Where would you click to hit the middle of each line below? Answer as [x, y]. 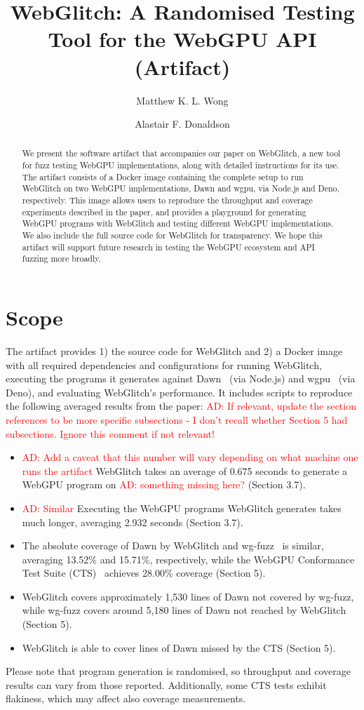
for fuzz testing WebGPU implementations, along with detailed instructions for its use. [181, 165]
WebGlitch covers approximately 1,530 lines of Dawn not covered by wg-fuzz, [188, 596]
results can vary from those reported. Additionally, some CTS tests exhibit [166, 684]
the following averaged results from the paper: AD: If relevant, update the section [181, 406]
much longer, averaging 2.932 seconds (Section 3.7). [133, 522]
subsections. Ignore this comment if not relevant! [110, 433]
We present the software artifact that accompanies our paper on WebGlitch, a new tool [181, 153]
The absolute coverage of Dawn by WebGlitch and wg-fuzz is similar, [173, 545]
